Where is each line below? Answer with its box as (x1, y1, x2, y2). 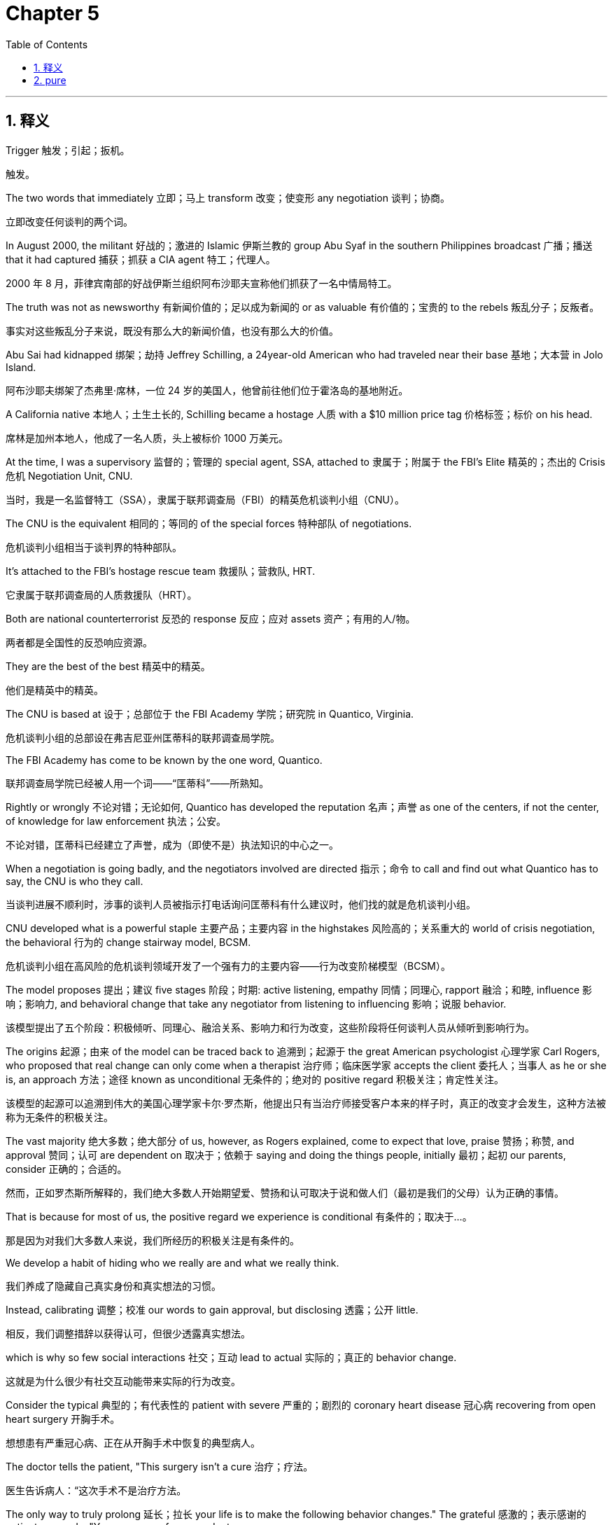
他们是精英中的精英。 (6, 683, 104, 696)
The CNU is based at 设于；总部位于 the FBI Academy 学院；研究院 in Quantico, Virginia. (6, 707, 414, 720)
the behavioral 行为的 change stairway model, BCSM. (6, 935, 251, 948)
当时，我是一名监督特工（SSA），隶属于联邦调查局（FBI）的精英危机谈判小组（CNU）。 (6, 493, 404, 506)
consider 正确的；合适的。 (6, 1162, 127, 1175)
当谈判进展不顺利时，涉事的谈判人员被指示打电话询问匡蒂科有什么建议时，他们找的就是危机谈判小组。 (6, 898, 476, 910)
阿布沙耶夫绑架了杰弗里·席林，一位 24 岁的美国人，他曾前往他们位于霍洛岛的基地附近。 (6, 384, 409, 396)
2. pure (34, 74, 66, 86)
